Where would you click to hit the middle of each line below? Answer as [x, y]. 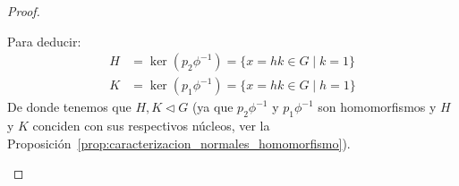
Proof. [24, 11]
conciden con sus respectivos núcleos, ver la [151, 126]
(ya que [212, 107]
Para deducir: [44, 41]
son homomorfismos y [377, 107]
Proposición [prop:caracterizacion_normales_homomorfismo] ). [179, 143]
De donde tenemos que [69, 107]
